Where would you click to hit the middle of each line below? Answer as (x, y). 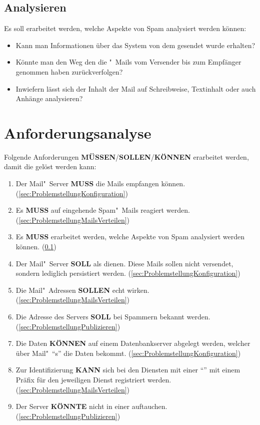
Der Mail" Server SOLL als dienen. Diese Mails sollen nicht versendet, (124, 263)
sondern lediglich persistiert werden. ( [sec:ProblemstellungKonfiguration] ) (128, 273)
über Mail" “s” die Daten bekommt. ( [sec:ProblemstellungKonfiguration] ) (128, 353)
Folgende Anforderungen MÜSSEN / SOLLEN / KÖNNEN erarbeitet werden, (126, 156)
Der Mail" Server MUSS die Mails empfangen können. (100, 183)
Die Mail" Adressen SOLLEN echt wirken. (82, 290)
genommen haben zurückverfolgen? (69, 71)
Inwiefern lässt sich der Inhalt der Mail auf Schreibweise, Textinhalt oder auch (136, 88)
